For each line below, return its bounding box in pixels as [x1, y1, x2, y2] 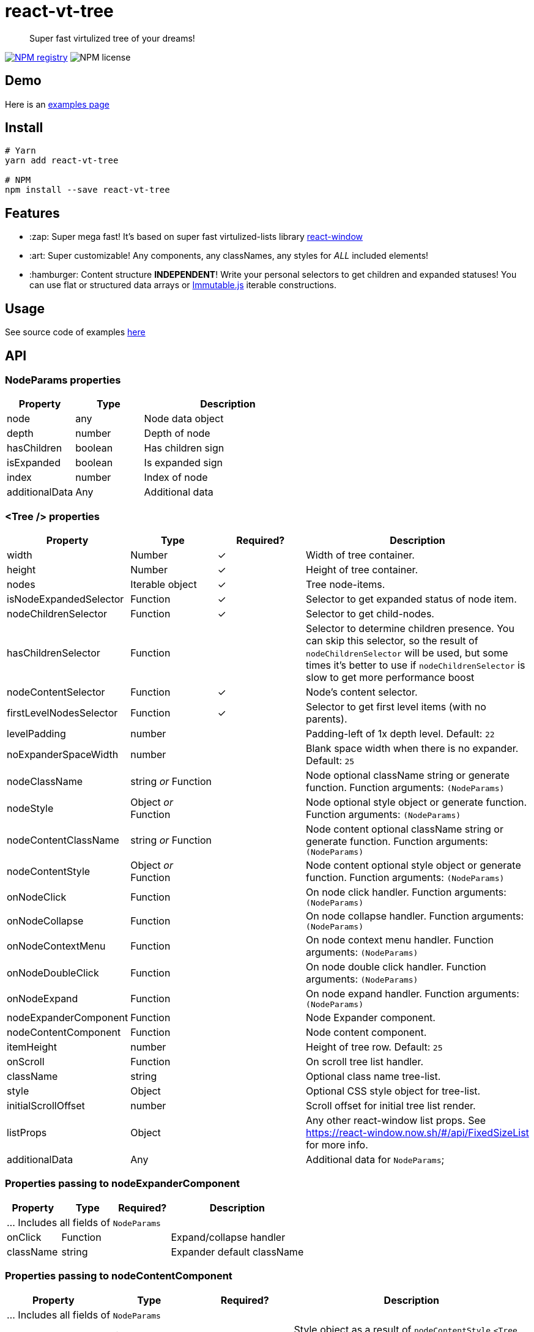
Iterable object [130, 578, 197, 591]
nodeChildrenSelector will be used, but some [306, 647, 508, 660]
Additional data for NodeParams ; [306, 1153, 445, 1166]
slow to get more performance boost [306, 671, 475, 684]
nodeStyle [7, 802, 54, 815]
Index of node [144, 471, 208, 484]
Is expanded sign [144, 456, 223, 469]
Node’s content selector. [306, 686, 418, 699]
